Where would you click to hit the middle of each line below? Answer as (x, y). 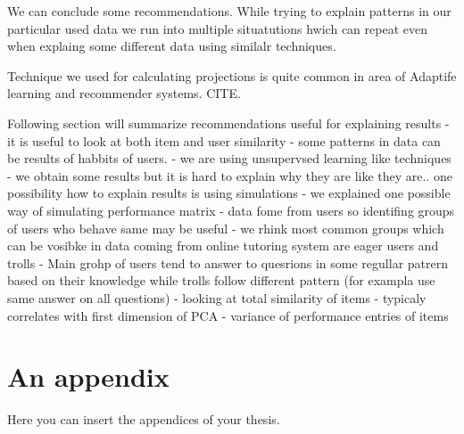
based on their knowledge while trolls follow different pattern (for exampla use (221, 280)
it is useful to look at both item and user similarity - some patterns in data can (224, 140)
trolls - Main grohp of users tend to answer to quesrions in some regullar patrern (228, 262)
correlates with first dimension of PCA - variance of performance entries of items (228, 315)
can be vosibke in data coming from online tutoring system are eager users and (223, 246)
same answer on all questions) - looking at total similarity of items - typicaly (217, 297)
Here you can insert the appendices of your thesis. (144, 419)
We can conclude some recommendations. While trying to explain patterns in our (229, 11)
